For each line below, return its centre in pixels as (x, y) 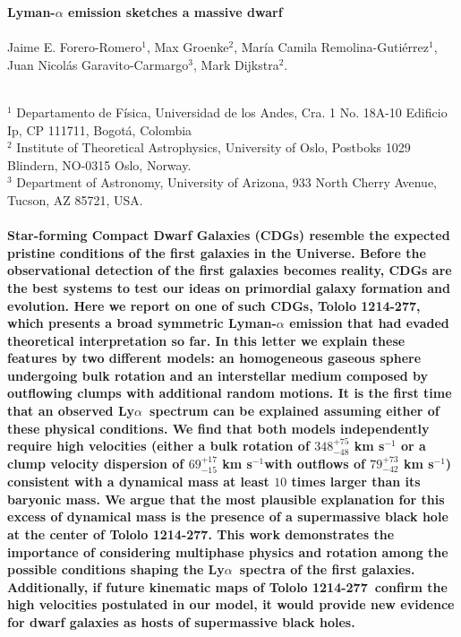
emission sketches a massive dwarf (175, 12)
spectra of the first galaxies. (327, 569)
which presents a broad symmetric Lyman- (142, 323)
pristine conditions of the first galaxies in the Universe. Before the (217, 252)
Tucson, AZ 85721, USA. (75, 199)
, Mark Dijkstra (236, 64)
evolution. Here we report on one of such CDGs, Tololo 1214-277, (214, 305)
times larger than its (356, 482)
